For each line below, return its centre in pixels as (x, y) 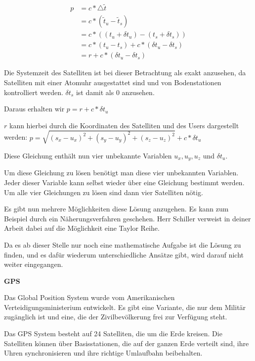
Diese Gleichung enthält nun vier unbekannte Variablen (88, 155)
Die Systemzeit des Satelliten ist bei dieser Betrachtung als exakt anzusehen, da (125, 73)
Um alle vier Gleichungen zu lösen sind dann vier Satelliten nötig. (104, 192)
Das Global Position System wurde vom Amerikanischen (89, 297)
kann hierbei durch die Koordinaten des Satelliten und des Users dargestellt (124, 125)
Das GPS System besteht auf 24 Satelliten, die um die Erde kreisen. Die (113, 334)
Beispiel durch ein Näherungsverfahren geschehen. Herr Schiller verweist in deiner (127, 218)
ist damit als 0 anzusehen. (115, 92)
